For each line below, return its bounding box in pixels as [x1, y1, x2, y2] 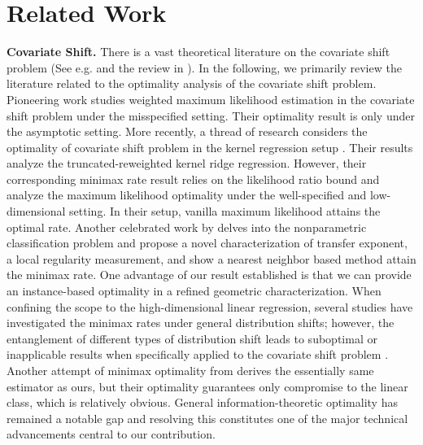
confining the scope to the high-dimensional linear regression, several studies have [7, 298, 413, 315]
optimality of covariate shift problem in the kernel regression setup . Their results [7, 138, 413, 155]
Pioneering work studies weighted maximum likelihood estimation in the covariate [7, 90, 415, 107]
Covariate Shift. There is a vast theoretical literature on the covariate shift [7, 43, 390, 60]
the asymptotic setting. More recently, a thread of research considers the [7, 123, 368, 140]
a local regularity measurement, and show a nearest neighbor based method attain [7, 250, 416, 267]
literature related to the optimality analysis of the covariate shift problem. [7, 75, 377, 92]
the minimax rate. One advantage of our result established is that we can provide [7, 266, 412, 283]
